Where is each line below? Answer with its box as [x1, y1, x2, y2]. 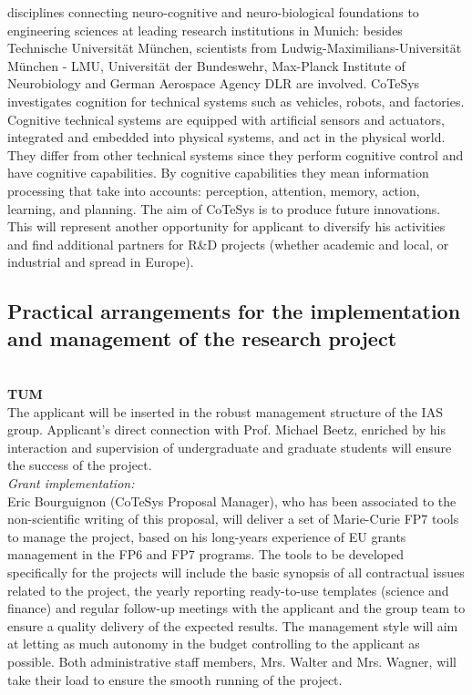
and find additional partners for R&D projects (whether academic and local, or [7, 234, 449, 253]
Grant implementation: [7, 474, 135, 493]
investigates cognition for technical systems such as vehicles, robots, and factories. [7, 91, 465, 110]
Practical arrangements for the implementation [7, 297, 461, 325]
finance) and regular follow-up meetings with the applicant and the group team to [7, 598, 466, 618]
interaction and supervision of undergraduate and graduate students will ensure [7, 437, 452, 456]
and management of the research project [7, 323, 397, 352]
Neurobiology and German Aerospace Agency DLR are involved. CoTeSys [7, 74, 420, 93]
